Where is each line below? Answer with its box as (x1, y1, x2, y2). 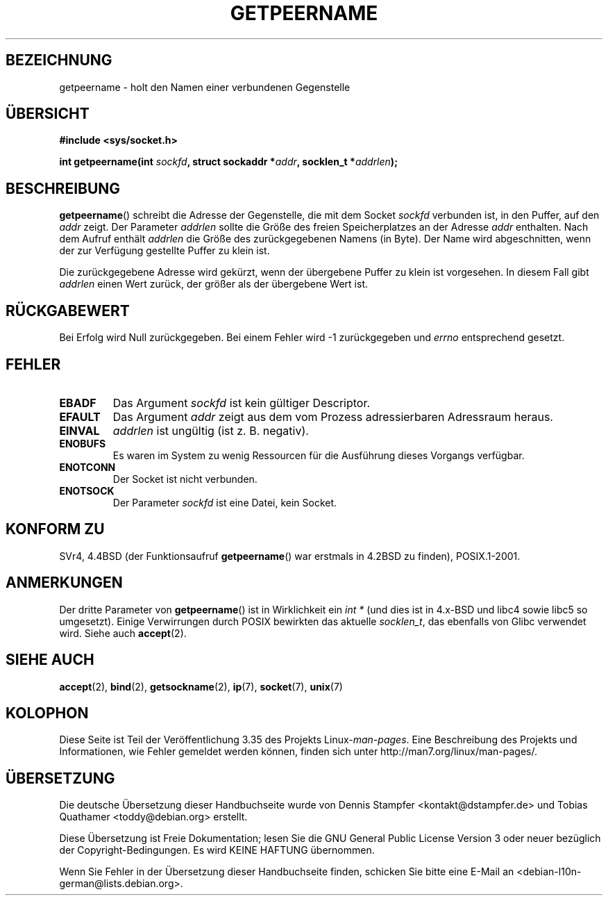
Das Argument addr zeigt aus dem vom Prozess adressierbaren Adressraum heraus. (112, 409, 553, 424)
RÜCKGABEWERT (6, 301, 130, 320)
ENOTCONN (59, 461, 116, 473)
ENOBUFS (59, 437, 106, 449)
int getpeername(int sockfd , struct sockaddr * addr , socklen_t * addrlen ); (59, 156, 398, 168)
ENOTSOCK (59, 484, 115, 497)
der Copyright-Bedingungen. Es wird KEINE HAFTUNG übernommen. (59, 844, 375, 857)
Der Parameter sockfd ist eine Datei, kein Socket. (112, 496, 337, 509)
